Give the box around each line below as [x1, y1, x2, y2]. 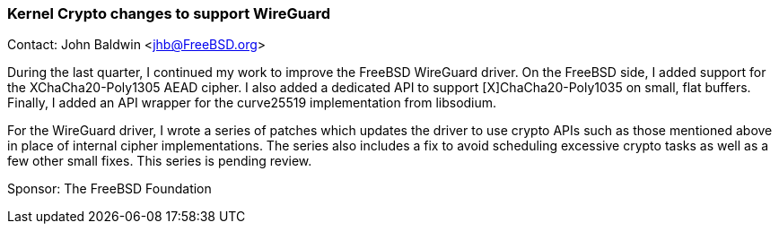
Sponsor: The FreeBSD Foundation [7, 181, 212, 197]
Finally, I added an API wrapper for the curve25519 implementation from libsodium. [7, 95, 497, 111]
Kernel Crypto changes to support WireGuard [7, 4, 330, 22]
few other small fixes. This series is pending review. [7, 153, 312, 169]
